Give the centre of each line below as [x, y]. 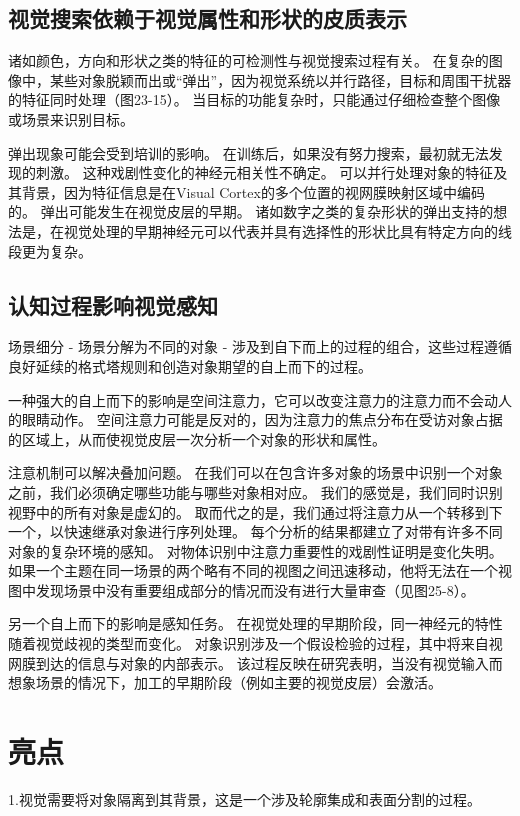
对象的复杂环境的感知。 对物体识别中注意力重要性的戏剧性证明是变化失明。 [255, 550]
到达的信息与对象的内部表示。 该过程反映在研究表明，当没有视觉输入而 [269, 662]
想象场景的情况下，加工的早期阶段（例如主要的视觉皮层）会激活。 [225, 682]
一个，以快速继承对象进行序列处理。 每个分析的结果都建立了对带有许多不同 [255, 531]
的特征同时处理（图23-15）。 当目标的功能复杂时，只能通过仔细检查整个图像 [254, 99]
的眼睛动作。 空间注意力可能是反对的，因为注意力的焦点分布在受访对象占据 [255, 419]
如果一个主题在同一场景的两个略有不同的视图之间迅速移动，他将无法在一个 [253, 570]
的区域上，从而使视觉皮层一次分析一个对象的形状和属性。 [197, 438]
